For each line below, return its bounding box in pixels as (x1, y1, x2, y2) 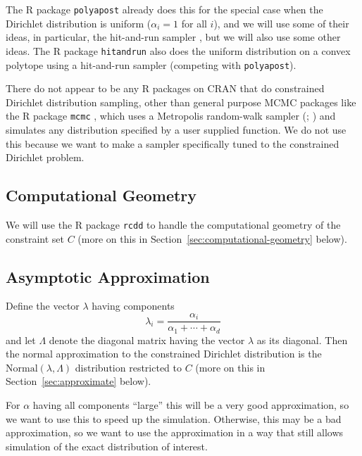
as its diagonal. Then (256, 332, 348, 347)
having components (92, 298, 175, 313)
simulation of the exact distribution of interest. (6, 438, 208, 453)
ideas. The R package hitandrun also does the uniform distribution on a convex (6, 43, 351, 58)
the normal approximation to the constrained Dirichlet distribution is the (6, 346, 322, 361)
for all (181, 15, 207, 30)
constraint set (6, 231, 65, 246)
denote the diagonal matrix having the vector (49, 332, 245, 347)
